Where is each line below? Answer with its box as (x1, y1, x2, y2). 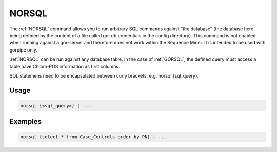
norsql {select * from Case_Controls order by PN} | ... (20, 134, 167, 140)
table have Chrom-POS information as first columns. (9, 63, 120, 69)
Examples (9, 117, 42, 126)
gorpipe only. (9, 46, 38, 53)
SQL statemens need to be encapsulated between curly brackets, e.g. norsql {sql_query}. (9, 72, 199, 79)
